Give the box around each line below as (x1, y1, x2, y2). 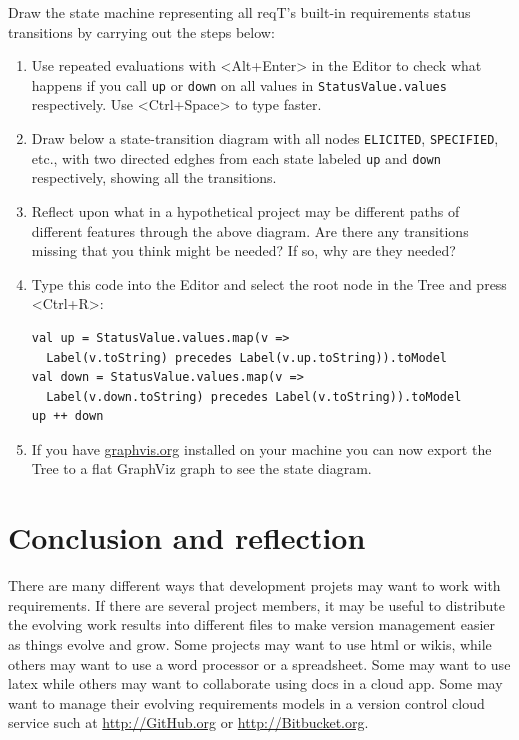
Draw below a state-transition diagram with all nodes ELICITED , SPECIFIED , (31, 128, 499, 149)
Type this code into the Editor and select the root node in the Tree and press (31, 273, 507, 294)
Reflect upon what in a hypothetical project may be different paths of (31, 200, 460, 221)
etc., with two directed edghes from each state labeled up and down (31, 147, 441, 168)
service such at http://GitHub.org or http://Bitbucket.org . (8, 712, 369, 733)
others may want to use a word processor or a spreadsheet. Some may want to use (8, 653, 511, 674)
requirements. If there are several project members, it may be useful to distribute (8, 594, 505, 615)
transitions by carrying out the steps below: (8, 21, 275, 42)
